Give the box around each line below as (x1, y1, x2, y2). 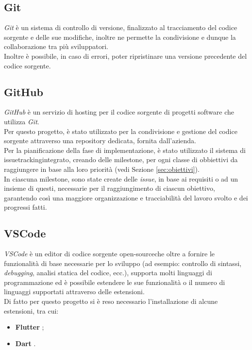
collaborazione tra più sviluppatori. (4, 41, 108, 51)
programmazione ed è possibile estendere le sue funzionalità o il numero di (4, 277, 225, 287)
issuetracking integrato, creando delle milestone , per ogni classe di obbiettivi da (4, 154, 238, 165)
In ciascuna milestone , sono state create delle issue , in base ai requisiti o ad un (4, 173, 238, 183)
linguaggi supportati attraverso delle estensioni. (4, 286, 145, 297)
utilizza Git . (4, 116, 39, 126)
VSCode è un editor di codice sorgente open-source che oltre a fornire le (4, 249, 215, 259)
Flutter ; (15, 322, 44, 332)
